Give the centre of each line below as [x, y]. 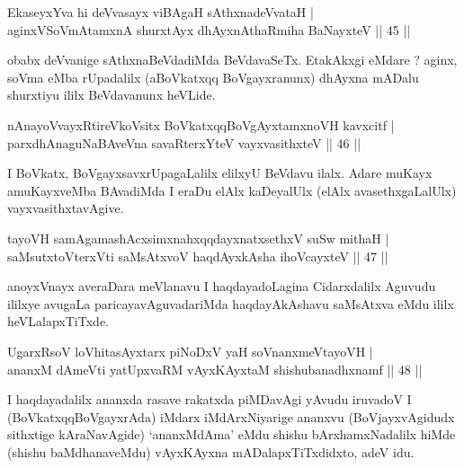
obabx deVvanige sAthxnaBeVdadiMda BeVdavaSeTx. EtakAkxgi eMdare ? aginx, [232, 60]
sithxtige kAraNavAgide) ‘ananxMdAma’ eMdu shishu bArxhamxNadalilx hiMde [232, 434]
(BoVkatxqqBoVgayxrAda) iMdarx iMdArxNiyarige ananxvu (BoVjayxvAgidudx [231, 416]
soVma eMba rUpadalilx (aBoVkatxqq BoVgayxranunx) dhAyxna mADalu [213, 77]
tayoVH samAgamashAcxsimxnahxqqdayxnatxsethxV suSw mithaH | [198, 238]
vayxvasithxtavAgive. [66, 208]
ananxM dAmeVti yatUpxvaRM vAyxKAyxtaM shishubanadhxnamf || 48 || [215, 369]
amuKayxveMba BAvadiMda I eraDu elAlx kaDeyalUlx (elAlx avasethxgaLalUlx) [232, 190]
